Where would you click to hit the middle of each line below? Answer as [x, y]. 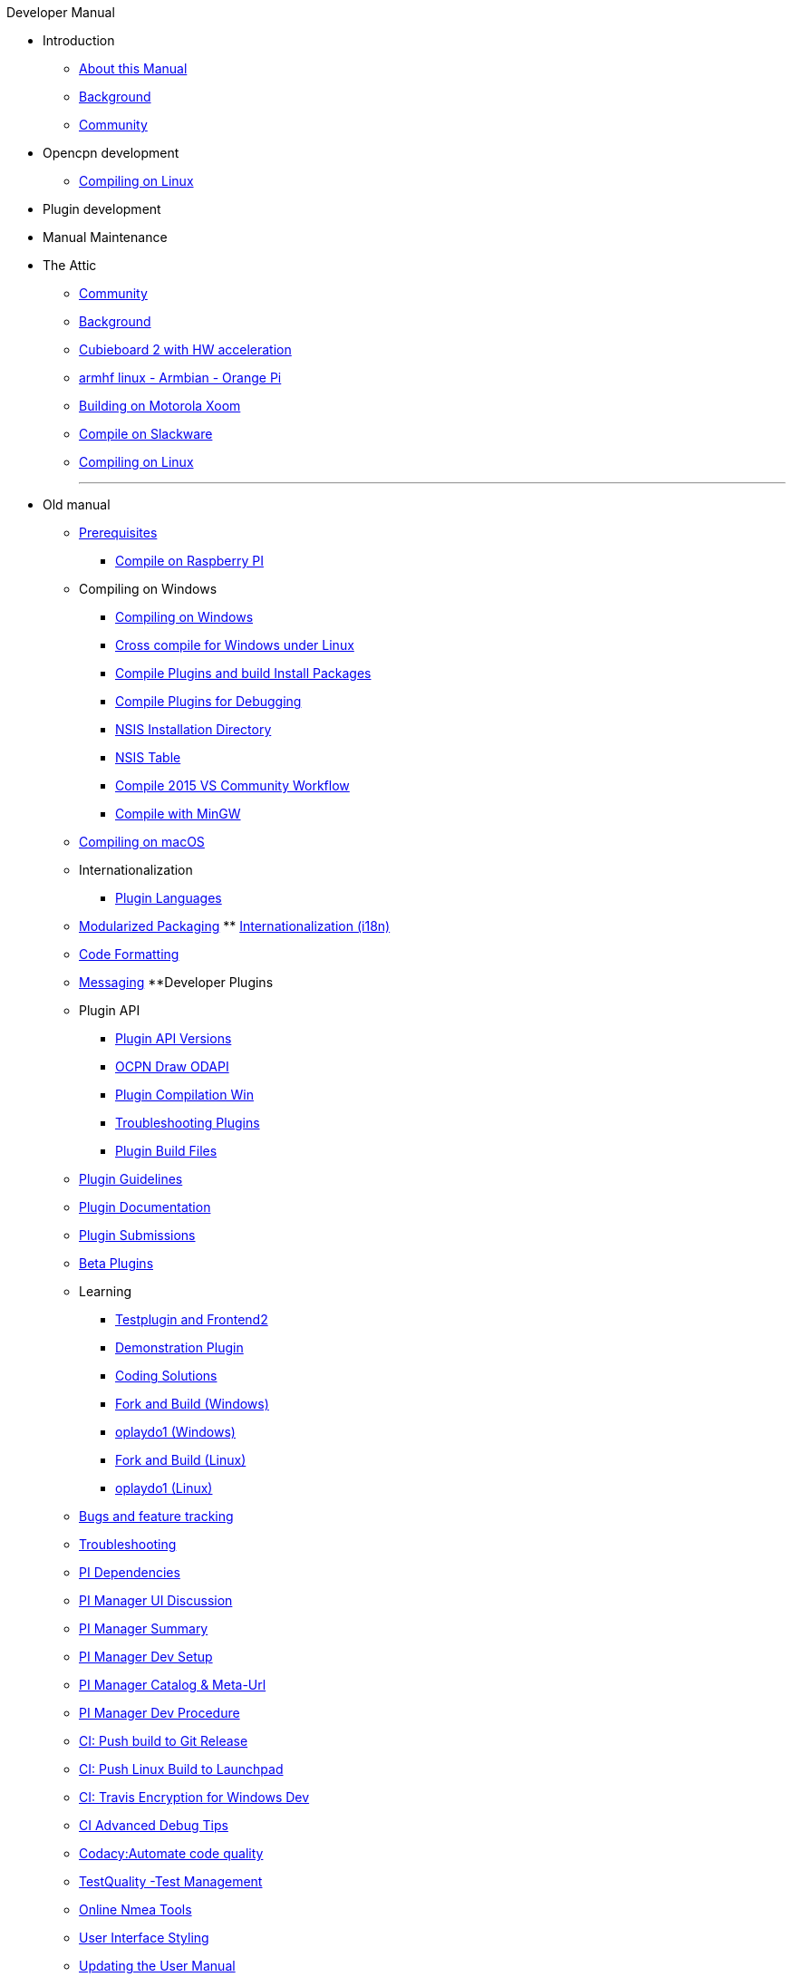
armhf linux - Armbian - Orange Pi [180, 378]
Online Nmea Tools [135, 1909]
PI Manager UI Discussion [156, 1600]
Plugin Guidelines [131, 1179]
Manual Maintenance [105, 237]
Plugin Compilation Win [184, 1095]
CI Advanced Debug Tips [154, 1825]
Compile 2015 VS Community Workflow [232, 785]
